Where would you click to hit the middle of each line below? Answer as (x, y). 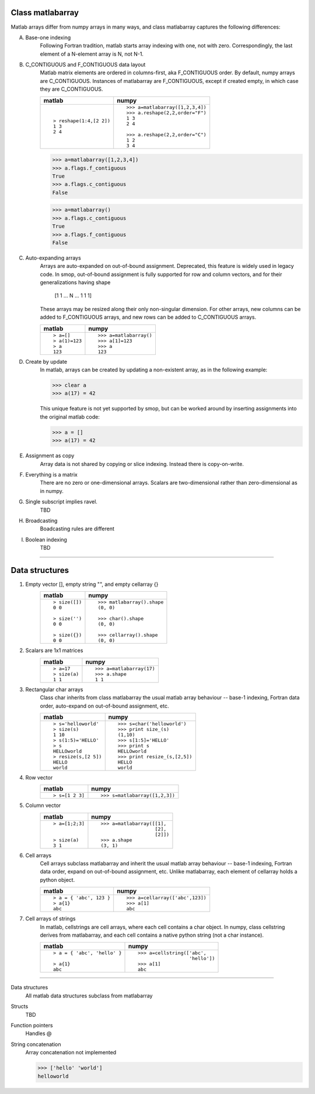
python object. (57, 879)
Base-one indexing (48, 37)
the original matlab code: (70, 417)
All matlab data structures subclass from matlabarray (89, 995)
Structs (20, 1006)
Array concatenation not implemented (71, 1052)
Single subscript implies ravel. (61, 502)
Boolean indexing (46, 539)
